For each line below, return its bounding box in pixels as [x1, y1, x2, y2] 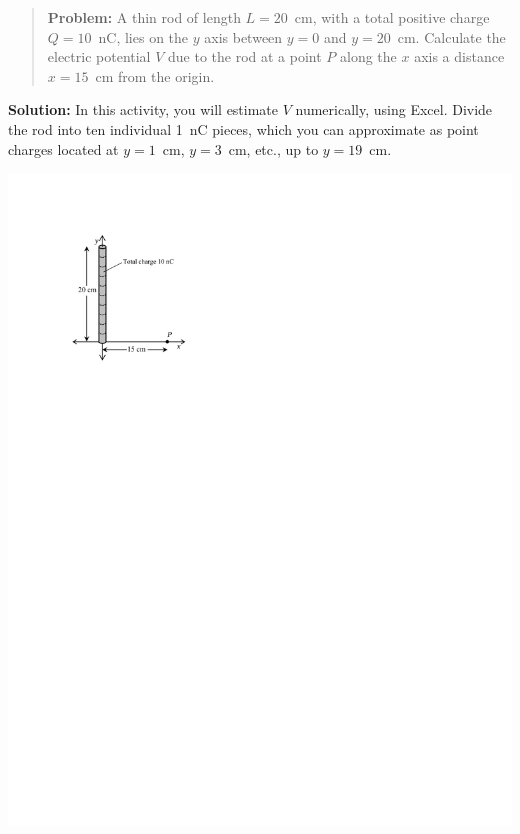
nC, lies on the [98, 26, 189, 47]
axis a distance [414, 46, 505, 67]
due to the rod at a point [168, 46, 322, 67]
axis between [204, 26, 283, 47]
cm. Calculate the [397, 26, 506, 47]
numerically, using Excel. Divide [295, 99, 493, 120]
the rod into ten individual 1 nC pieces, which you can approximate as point [8, 118, 479, 139]
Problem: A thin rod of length [47, 7, 241, 27]
